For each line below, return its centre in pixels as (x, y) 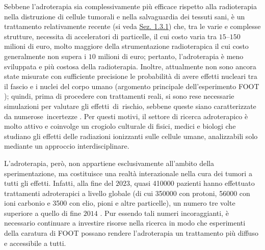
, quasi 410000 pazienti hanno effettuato (192, 183)
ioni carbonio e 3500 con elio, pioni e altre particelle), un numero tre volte (120, 203)
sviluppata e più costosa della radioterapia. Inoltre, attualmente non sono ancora (130, 66)
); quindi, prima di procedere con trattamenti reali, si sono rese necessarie (119, 96)
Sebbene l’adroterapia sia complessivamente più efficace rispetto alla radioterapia (130, 6)
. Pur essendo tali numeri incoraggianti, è (164, 213)
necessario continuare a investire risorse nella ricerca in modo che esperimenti (125, 223)
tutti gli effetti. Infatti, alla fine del (59, 183)
